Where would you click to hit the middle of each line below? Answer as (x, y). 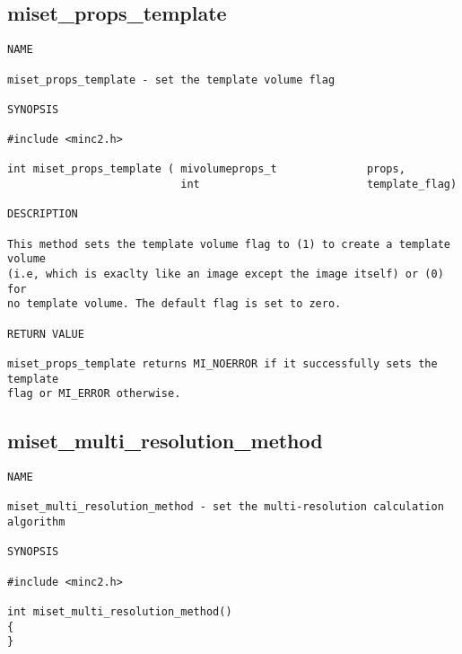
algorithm (36, 522)
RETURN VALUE (46, 334)
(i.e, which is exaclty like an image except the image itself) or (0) (226, 274)
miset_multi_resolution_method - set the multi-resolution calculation (226, 507)
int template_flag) (319, 185)
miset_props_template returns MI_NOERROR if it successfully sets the (222, 363)
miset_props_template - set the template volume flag (171, 80)
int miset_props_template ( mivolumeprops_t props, (206, 169)
